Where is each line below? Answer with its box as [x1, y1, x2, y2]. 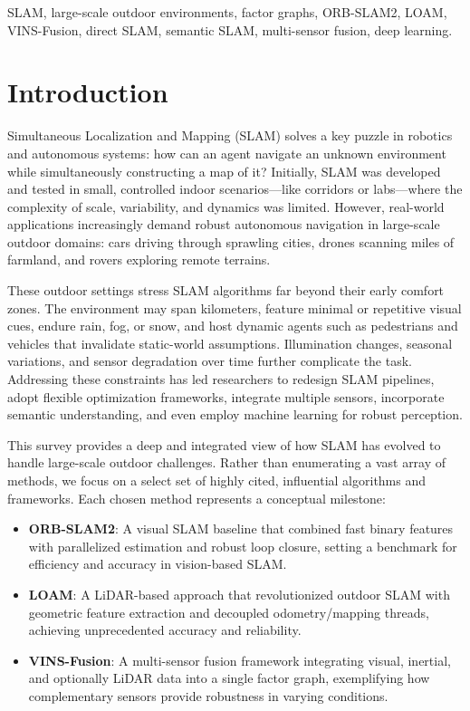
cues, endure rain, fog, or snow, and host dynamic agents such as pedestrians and [7, 316, 458, 335]
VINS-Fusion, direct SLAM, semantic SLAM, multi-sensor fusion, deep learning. [7, 20, 453, 39]
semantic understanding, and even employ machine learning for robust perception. [7, 405, 463, 424]
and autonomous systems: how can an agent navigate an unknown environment [7, 143, 446, 162]
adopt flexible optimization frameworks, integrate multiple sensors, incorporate [7, 387, 445, 406]
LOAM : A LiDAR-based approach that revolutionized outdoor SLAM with [28, 584, 450, 603]
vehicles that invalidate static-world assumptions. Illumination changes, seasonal [7, 333, 453, 352]
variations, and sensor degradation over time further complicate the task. [7, 351, 412, 370]
